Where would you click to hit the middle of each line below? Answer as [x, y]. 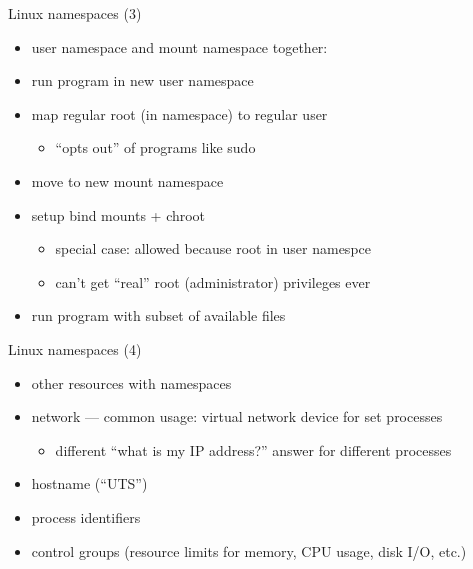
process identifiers [86, 516]
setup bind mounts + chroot [118, 214]
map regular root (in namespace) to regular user [179, 113]
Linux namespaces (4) [75, 348]
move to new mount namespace [127, 180]
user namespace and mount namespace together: [179, 46]
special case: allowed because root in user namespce [213, 248]
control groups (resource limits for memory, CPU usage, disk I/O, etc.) [249, 550]
